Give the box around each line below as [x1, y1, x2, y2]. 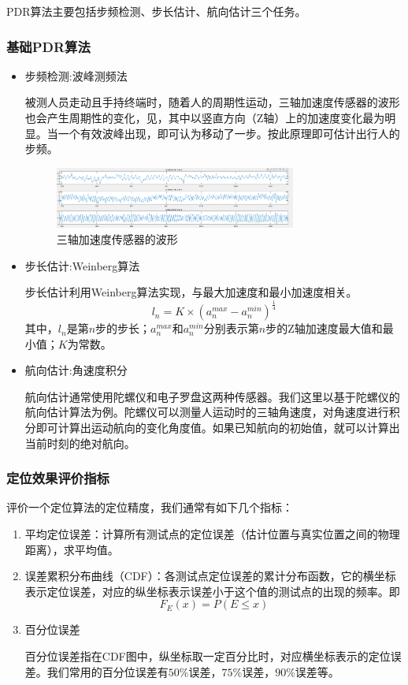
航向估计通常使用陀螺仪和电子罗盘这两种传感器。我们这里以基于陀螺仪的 [24, 388, 400, 404]
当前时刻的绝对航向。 [24, 434, 135, 451]
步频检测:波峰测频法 [24, 67, 128, 84]
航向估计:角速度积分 [24, 362, 128, 378]
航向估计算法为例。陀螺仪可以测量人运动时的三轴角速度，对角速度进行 [24, 404, 389, 420]
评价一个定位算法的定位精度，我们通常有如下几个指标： [6, 499, 293, 516]
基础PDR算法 [6, 36, 91, 56]
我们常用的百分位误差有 [46, 663, 169, 679]
